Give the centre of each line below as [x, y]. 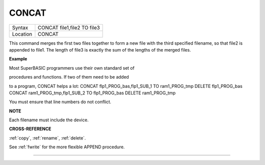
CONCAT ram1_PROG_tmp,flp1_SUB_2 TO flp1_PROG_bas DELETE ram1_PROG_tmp [93, 93]
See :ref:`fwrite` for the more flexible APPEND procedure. [67, 147]
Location [22, 34]
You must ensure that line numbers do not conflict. [60, 102]
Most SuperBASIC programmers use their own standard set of [72, 68]
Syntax [20, 27]
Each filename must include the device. [49, 120]
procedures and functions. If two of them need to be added [69, 77]
